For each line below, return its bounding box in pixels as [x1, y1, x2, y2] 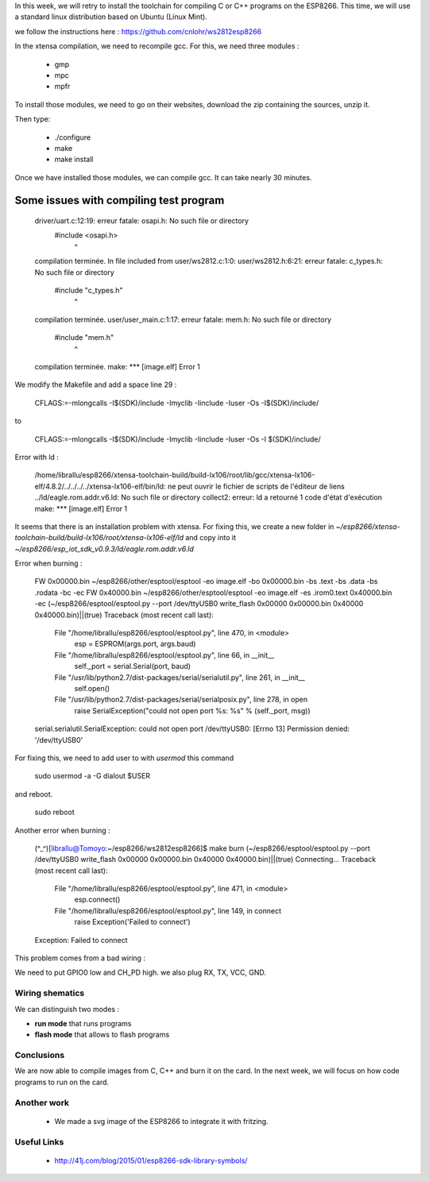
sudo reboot [34, 807, 75, 817]
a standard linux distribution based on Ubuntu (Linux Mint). [14, 12, 208, 21]
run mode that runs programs [34, 1018, 132, 1028]
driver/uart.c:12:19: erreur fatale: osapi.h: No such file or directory [34, 216, 249, 226]
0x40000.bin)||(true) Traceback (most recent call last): [34, 610, 214, 620]
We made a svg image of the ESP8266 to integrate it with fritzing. [54, 1116, 269, 1126]
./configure [54, 132, 91, 142]
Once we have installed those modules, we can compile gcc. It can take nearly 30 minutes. [14, 172, 312, 182]
